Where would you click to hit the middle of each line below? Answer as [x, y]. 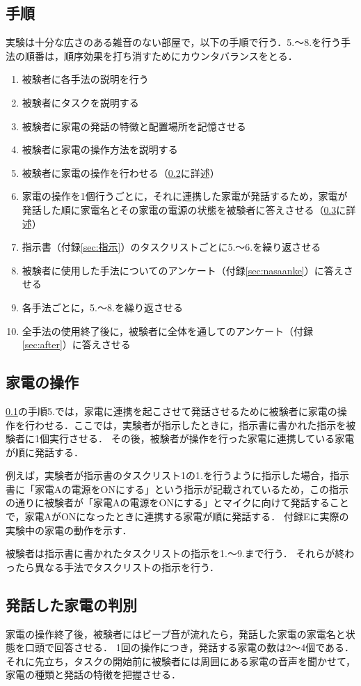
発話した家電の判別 [71, 604]
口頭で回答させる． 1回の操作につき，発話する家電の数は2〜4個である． [190, 647]
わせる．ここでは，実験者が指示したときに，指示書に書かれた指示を [190, 424]
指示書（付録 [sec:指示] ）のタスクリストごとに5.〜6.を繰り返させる [171, 247]
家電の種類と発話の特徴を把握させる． [93, 675]
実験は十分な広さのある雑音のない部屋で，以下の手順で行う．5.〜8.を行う [174, 42]
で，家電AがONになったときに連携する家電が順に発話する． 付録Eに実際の [177, 516]
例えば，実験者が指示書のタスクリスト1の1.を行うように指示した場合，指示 [177, 475]
